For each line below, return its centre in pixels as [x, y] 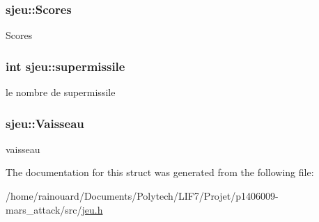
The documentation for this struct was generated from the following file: [160, 172]
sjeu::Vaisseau [45, 123]
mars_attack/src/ [44, 209]
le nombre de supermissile [61, 92]
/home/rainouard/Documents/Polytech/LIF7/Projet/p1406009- [142, 196]
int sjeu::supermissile [65, 66]
